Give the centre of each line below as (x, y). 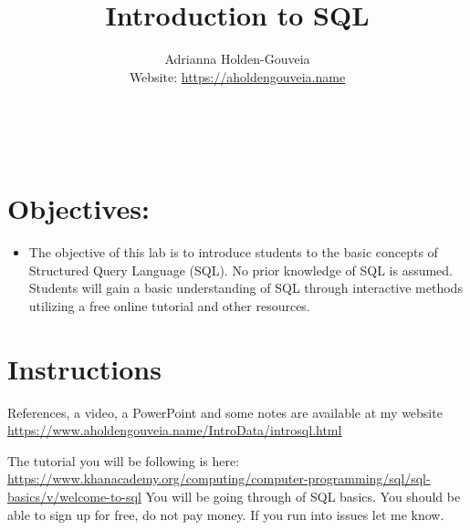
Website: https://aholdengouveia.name (237, 76)
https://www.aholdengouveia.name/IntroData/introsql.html (175, 430)
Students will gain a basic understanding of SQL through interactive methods (245, 288)
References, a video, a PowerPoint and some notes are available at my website (225, 412)
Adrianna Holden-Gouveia (237, 59)
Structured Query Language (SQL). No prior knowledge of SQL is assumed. (241, 270)
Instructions (84, 368)
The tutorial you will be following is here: (124, 460)
